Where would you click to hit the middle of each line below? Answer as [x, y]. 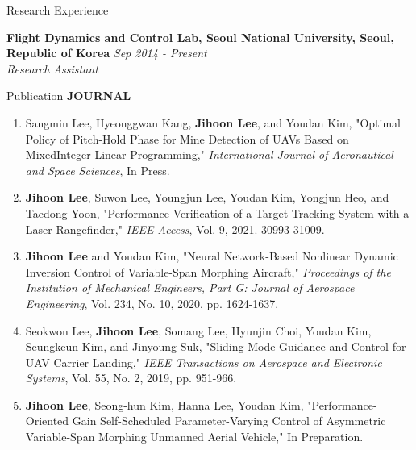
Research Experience [58, 10]
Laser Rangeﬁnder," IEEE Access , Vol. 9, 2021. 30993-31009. [175, 229]
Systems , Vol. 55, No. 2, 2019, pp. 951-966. [131, 378]
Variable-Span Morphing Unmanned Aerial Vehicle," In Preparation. [194, 437]
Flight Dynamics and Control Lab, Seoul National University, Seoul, [200, 37]
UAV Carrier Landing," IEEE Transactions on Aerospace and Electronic [204, 362]
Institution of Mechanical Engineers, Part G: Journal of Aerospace [190, 287]
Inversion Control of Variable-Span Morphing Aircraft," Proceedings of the [208, 271]
